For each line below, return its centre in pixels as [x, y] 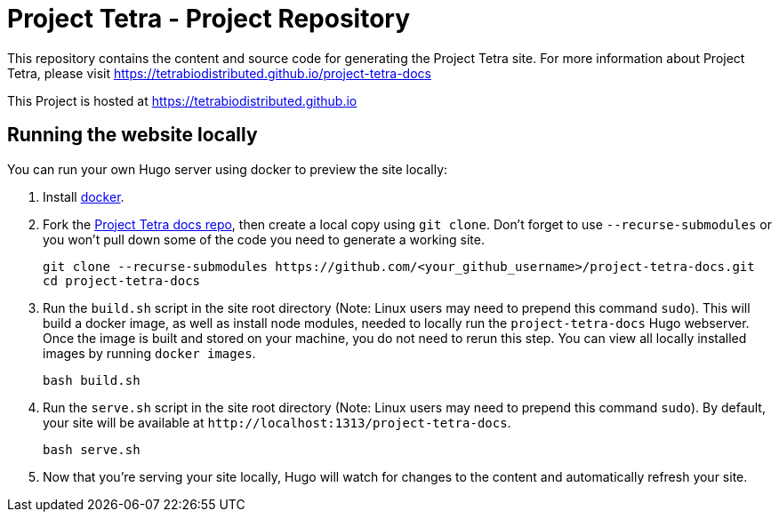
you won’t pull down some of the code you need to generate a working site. [264, 239]
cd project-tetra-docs [122, 280]
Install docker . [84, 196]
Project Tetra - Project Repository [209, 19]
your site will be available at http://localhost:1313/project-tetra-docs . [277, 422]
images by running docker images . [149, 353]
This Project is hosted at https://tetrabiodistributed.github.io [182, 100]
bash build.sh [92, 380]
